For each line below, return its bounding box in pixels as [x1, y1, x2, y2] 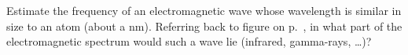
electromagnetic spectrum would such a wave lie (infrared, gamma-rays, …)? [6, 33, 372, 49]
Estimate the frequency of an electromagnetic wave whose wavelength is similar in [6, 2, 402, 18]
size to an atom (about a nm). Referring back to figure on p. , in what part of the [6, 17, 402, 34]
